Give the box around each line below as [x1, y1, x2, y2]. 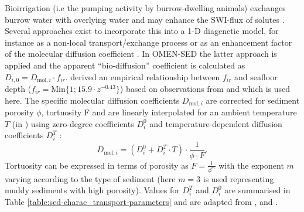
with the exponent [218, 159, 284, 171]
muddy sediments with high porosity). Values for [5, 184, 180, 196]
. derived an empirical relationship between [65, 70, 220, 83]
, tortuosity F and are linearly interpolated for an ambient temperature [41, 106, 297, 118]
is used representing [203, 172, 274, 184]
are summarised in [224, 184, 291, 196]
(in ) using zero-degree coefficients [12, 117, 134, 129]
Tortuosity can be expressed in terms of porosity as [5, 159, 189, 171]
